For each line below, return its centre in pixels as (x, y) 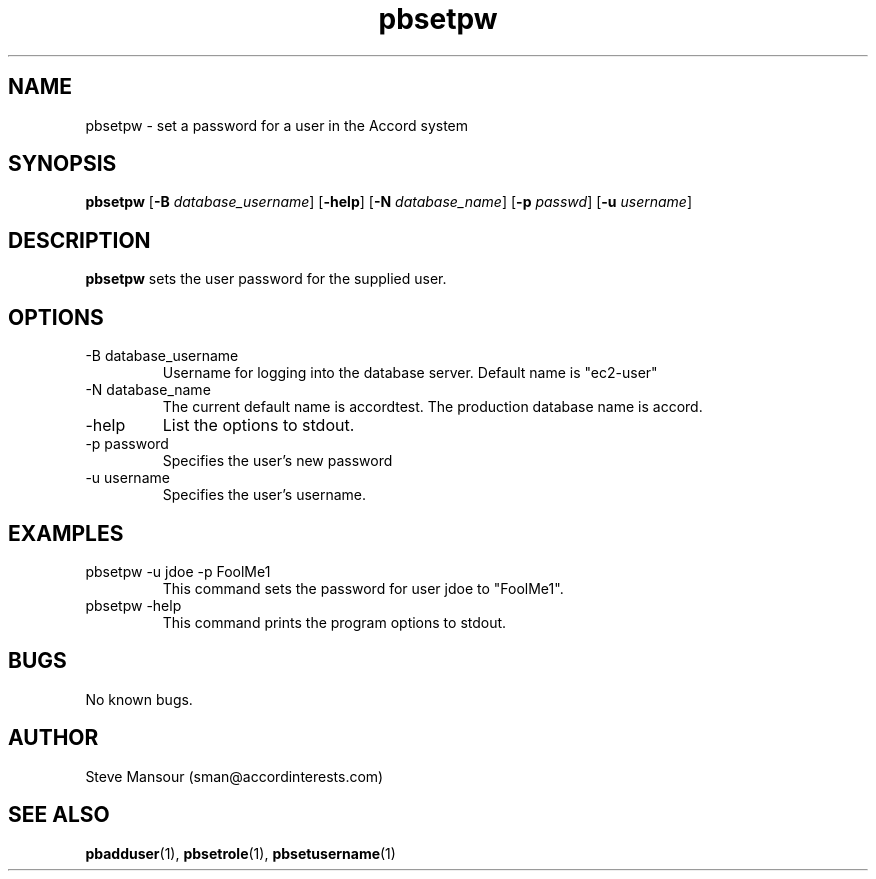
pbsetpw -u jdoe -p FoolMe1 (178, 571)
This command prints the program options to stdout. (334, 622)
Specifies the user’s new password (277, 461)
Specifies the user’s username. (264, 495)
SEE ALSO (59, 815)
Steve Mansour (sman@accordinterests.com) (234, 776)
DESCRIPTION (79, 240)
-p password (127, 444)
